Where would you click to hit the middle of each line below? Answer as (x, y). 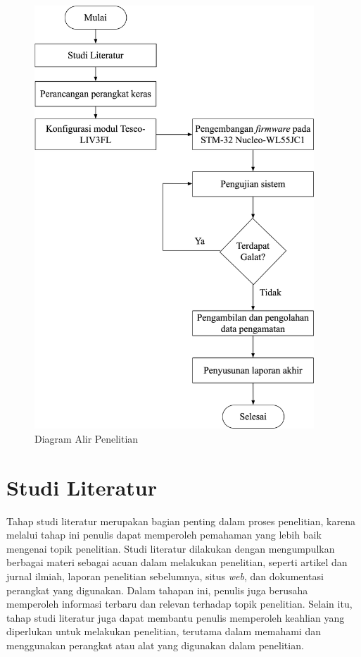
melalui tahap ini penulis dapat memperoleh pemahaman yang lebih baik (164, 535)
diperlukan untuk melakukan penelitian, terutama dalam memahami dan (164, 631)
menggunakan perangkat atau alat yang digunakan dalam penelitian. (155, 645)
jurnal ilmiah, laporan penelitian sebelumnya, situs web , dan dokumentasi (165, 576)
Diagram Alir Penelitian (87, 438)
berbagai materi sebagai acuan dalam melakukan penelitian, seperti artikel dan (177, 562)
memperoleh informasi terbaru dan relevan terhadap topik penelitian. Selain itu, (179, 604)
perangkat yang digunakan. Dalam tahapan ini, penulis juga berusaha (157, 590)
